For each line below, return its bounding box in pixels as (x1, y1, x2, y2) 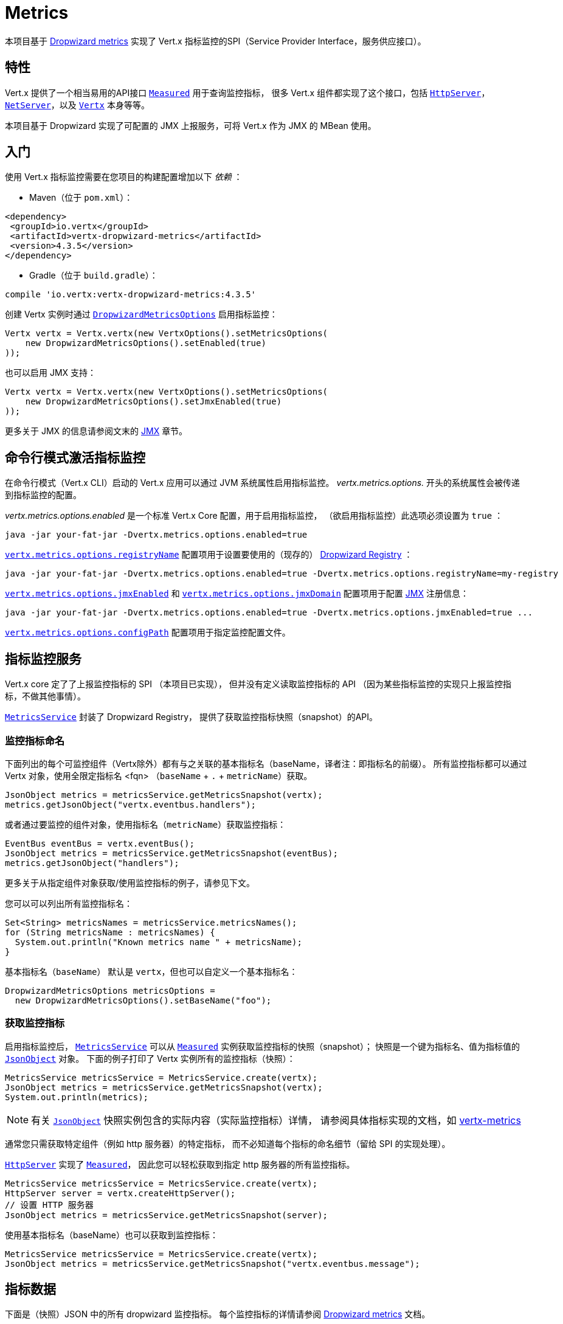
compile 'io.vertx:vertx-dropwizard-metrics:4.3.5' (5, 289, 257, 300)
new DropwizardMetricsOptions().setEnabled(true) (25, 338, 266, 348)
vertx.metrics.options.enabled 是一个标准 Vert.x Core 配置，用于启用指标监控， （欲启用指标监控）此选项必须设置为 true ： (5, 510, 503, 521)
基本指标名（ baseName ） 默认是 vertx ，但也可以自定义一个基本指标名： (5, 966, 298, 977)
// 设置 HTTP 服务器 (5, 1199, 94, 1210)
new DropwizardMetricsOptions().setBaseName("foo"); (15, 995, 272, 1005)
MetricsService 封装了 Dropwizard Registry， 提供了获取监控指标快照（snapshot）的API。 (5, 712, 378, 723)
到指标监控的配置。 (5, 490, 81, 501)
